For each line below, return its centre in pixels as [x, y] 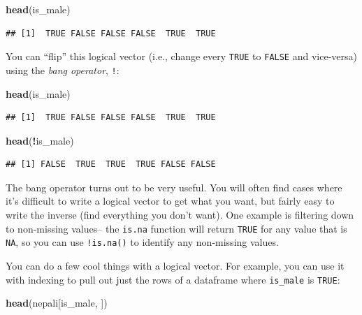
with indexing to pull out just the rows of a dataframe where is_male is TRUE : [173, 279]
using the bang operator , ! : [63, 69]
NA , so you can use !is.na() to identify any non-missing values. [142, 242]
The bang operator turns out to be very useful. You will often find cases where [174, 187]
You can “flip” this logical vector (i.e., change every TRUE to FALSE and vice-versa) [181, 56]
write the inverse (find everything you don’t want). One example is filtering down [180, 215]
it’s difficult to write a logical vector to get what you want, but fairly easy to [170, 201]
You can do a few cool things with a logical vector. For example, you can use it [175, 265]
